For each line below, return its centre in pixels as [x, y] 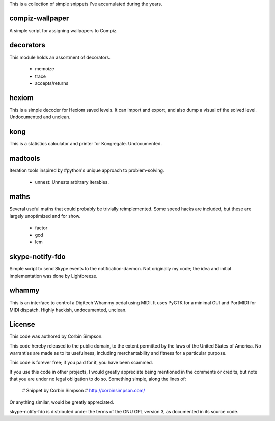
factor [41, 228]
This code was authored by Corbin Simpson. [56, 336]
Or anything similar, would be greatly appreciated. [62, 402]
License [22, 324]
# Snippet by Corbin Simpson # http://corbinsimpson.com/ [84, 390]
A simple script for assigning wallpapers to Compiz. [63, 30]
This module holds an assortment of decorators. [60, 57]
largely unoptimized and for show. [45, 216]
